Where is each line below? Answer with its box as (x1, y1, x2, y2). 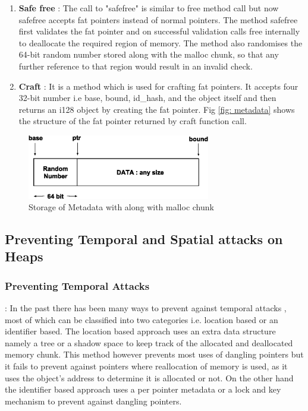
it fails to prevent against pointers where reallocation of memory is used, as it (5, 360, 288, 372)
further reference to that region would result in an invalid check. (18, 59, 253, 72)
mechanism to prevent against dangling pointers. (5, 394, 182, 407)
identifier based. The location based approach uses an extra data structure (5, 325, 276, 337)
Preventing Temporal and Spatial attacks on (5, 230, 283, 248)
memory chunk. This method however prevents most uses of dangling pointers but (5, 348, 304, 361)
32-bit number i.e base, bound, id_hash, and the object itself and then (18, 91, 276, 104)
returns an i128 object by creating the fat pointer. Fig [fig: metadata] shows (18, 103, 295, 115)
